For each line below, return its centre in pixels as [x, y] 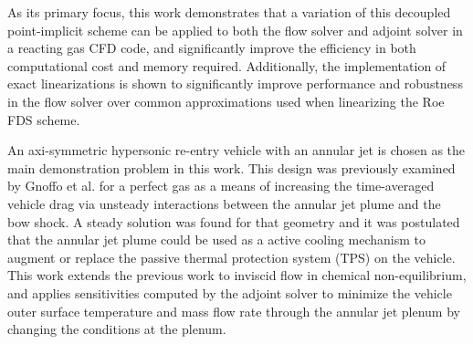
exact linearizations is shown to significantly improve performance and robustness [235, 83]
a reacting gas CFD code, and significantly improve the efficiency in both [212, 48]
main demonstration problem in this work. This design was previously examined [231, 167]
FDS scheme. [44, 119]
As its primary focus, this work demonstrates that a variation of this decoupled [229, 12]
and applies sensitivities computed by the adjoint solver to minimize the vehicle [230, 292]
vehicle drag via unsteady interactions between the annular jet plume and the [224, 203]
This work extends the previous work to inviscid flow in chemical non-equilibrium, [237, 275]
